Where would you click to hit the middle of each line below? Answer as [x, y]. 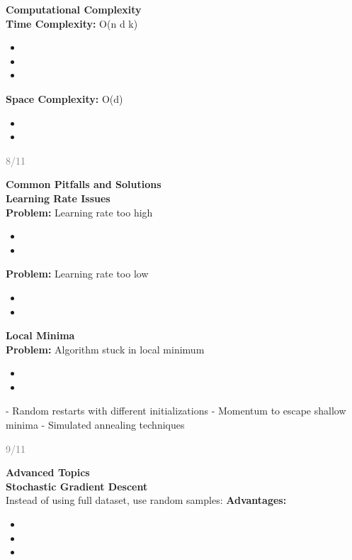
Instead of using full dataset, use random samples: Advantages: [146, 500]
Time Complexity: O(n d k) [72, 23]
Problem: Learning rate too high [79, 212]
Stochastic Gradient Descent [77, 486]
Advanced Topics [48, 472]
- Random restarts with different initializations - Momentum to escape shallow [176, 411]
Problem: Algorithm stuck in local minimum [105, 349]
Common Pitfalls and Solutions [84, 184]
